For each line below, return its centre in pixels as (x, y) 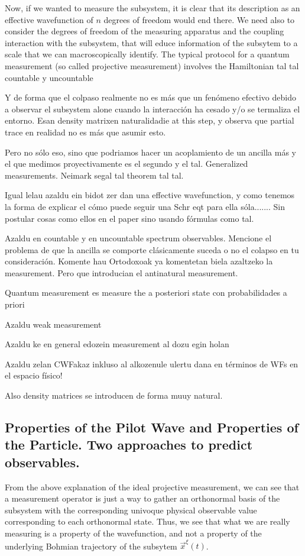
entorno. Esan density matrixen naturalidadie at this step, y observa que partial (150, 120)
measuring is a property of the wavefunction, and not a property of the (133, 533)
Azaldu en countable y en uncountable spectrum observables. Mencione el (138, 238)
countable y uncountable (49, 77)
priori (15, 304)
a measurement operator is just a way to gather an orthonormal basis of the (142, 498)
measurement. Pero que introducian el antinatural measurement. (121, 272)
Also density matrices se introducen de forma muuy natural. (114, 395)
